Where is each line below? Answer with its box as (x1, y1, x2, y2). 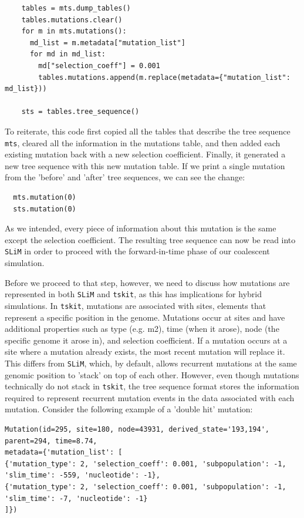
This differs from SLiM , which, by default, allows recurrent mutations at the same (5, 356, 297, 369)
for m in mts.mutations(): (21, 27, 127, 36)
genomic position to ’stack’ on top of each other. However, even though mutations (5, 368, 299, 381)
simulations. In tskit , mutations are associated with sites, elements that (5, 299, 266, 311)
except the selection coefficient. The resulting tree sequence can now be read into (5, 233, 296, 245)
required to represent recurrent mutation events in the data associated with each (5, 391, 295, 403)
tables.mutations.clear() (21, 15, 123, 24)
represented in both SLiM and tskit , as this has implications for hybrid (5, 288, 262, 300)
